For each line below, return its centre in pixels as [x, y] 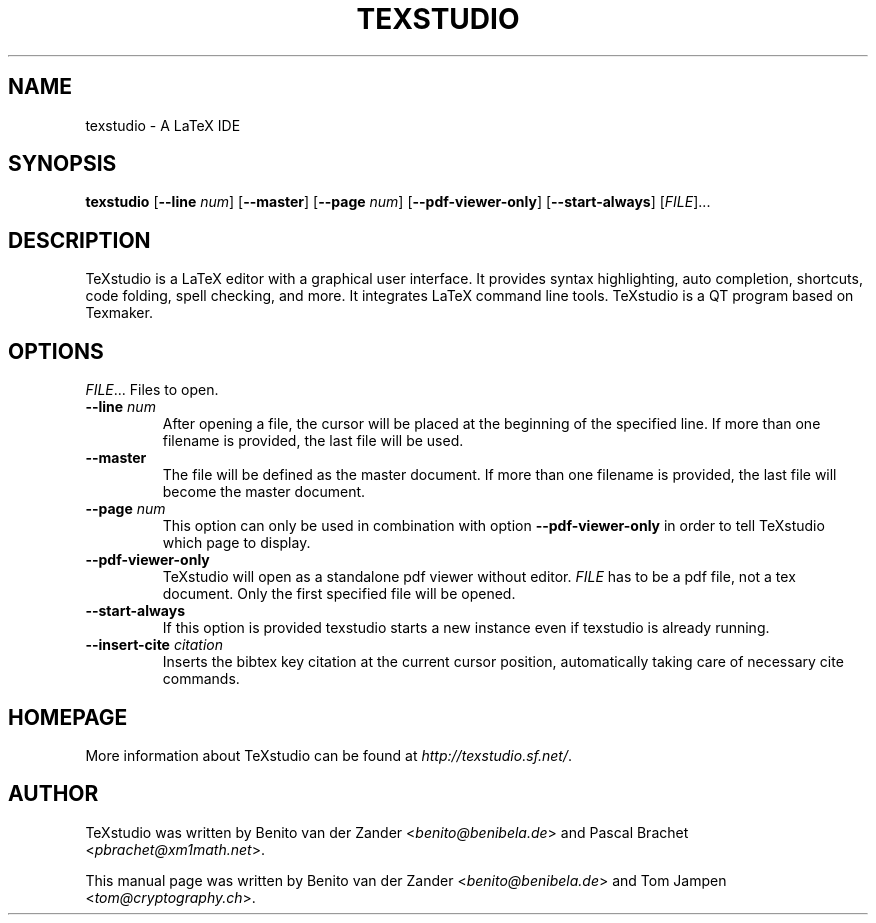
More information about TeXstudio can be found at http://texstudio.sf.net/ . [329, 755]
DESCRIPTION [79, 240]
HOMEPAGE [68, 717]
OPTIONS [56, 351]
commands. [201, 679]
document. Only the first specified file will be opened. [339, 594]
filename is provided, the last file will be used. [313, 441]
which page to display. [236, 543]
